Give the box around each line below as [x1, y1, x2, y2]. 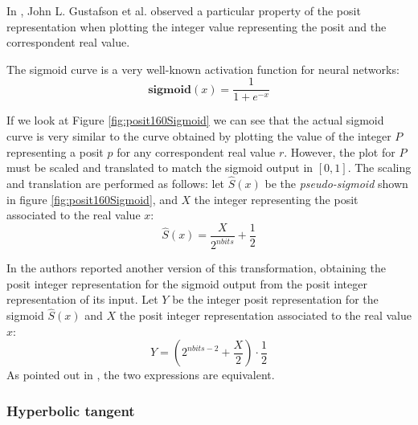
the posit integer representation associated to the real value [119, 307, 412, 324]
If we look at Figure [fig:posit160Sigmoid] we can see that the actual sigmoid [6, 112, 384, 129]
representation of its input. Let [6, 291, 158, 308]
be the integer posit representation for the [172, 291, 379, 308]
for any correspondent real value [117, 143, 276, 160]
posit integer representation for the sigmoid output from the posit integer [6, 275, 367, 292]
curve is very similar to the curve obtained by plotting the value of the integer [6, 128, 391, 145]
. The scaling [347, 159, 412, 176]
